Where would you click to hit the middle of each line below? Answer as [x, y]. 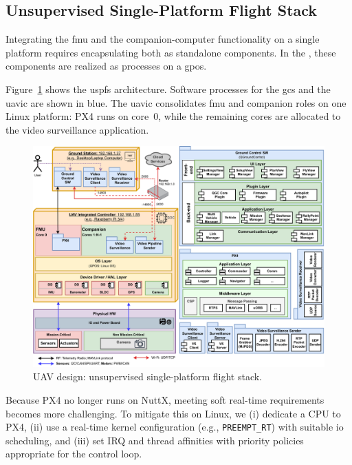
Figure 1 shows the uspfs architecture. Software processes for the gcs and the [168, 89]
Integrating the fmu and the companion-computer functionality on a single [163, 39]
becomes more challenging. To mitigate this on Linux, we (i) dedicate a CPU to [173, 413]
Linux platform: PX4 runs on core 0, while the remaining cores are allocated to [173, 116]
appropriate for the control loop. [74, 454]
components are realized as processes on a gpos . [106, 66]
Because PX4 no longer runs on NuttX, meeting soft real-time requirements [165, 400]
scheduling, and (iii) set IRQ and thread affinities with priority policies [155, 440]
